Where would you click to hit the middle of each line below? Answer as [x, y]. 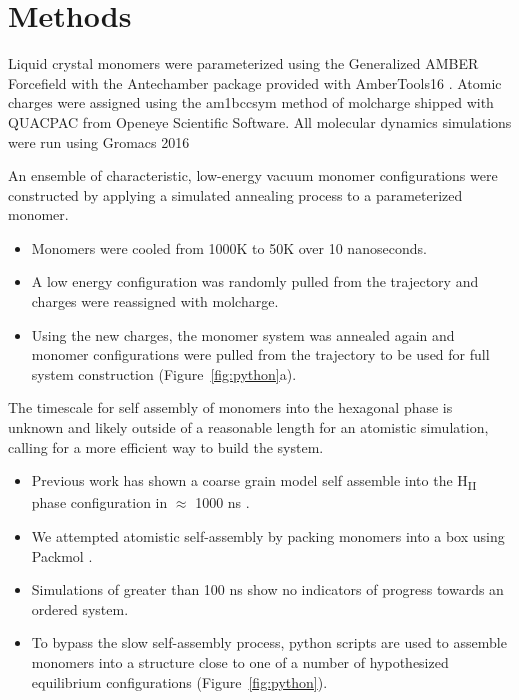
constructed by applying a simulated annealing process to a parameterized [235, 194]
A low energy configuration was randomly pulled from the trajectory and [255, 281]
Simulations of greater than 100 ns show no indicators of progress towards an [267, 589]
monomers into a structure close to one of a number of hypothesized [240, 661]
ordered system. [80, 608]
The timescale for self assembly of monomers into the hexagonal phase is [230, 407]
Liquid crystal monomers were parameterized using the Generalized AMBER [243, 63]
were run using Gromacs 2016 [99, 141]
